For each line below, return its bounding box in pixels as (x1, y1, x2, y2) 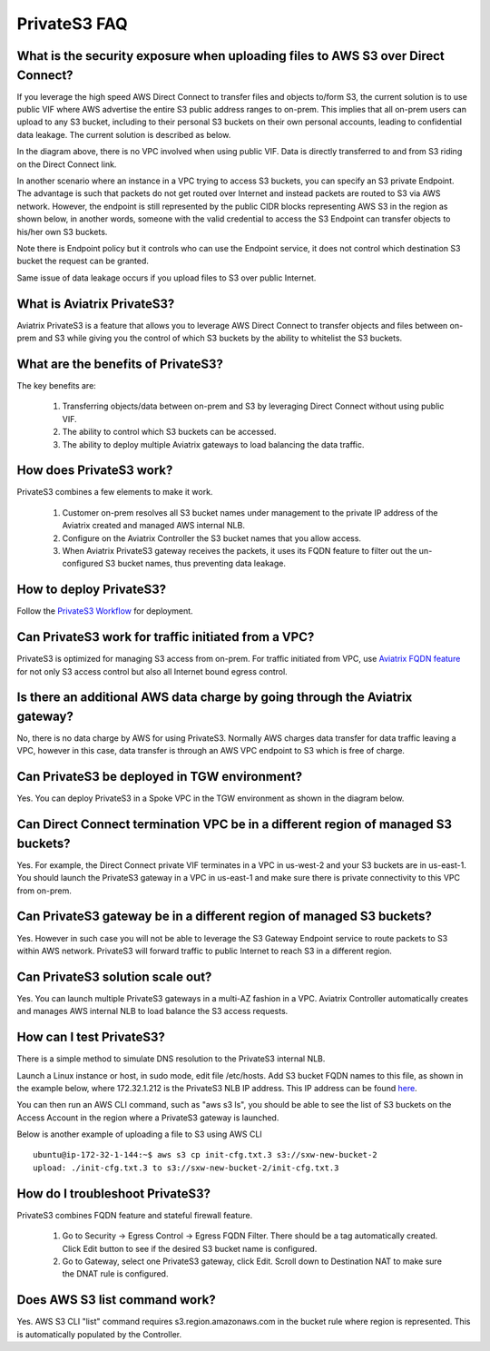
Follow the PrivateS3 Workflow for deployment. (16, 606, 194, 616)
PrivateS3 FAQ (16, 14, 129, 34)
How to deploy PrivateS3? (16, 582, 167, 597)
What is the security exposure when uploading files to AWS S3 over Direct (16, 48, 445, 64)
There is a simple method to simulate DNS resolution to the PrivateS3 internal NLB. (16, 1053, 326, 1064)
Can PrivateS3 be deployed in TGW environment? (16, 769, 303, 784)
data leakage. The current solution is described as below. (16, 129, 231, 140)
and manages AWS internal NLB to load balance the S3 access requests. (16, 1006, 289, 1017)
